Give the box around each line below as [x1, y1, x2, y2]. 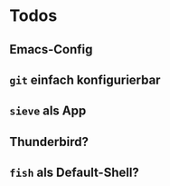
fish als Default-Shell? [9, 165, 140, 181]
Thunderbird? [9, 133, 89, 150]
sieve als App [9, 103, 87, 119]
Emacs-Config [9, 42, 93, 57]
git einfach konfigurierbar [9, 72, 161, 87]
